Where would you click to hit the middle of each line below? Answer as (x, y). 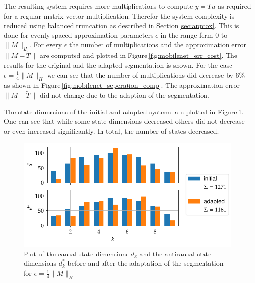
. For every (46, 44)
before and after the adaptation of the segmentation (145, 263)
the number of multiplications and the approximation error (158, 44)
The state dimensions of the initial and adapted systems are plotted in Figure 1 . (124, 111)
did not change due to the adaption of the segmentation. (125, 95)
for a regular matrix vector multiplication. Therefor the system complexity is (119, 15)
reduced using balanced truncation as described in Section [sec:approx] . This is (122, 25)
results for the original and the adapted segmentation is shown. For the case (118, 65)
